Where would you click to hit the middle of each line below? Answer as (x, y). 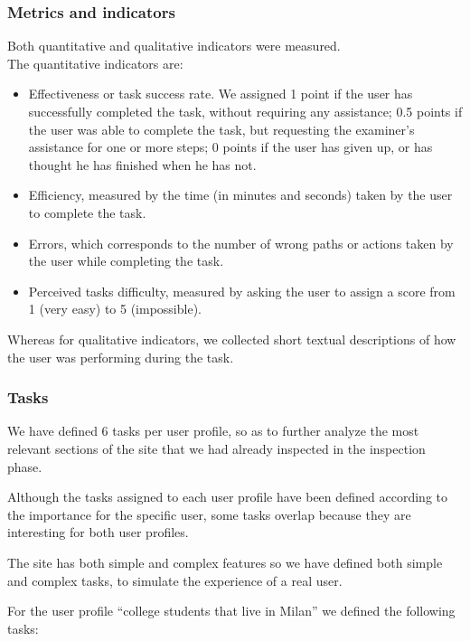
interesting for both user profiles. (98, 532)
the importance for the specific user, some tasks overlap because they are (209, 514)
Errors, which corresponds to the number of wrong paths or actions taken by (241, 243)
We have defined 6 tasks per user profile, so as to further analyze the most (213, 431)
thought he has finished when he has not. (142, 164)
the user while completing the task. (126, 261)
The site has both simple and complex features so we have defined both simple (225, 562)
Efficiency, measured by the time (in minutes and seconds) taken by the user (240, 195)
